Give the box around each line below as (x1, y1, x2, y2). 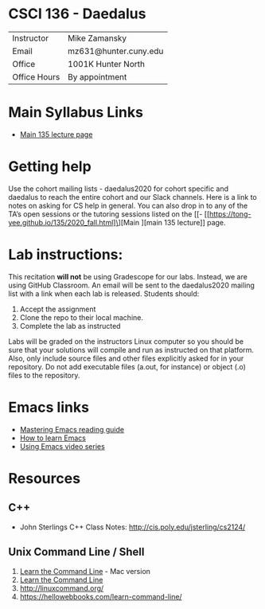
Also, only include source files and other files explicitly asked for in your (8, 353, 244, 363)
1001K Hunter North (67, 58, 146, 69)
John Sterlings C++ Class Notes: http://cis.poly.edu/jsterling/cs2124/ (19, 522, 246, 532)
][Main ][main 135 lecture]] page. (118, 217, 226, 227)
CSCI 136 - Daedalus (8, 5, 146, 23)
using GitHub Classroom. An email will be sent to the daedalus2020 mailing (8, 280, 255, 290)
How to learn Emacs (19, 433, 86, 443)
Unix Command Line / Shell (8, 545, 145, 559)
